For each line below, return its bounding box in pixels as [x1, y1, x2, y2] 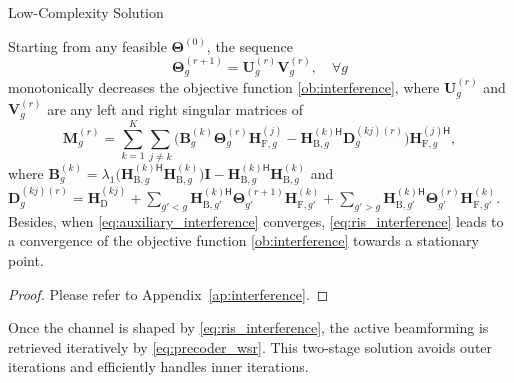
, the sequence [206, 35, 293, 56]
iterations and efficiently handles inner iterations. [8, 356, 309, 377]
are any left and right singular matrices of [47, 98, 303, 119]
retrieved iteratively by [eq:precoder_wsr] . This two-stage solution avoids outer [8, 336, 493, 357]
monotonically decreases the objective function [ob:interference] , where [8, 77, 440, 98]
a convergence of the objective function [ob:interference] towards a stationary [8, 230, 479, 251]
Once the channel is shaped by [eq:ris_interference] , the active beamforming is [8, 317, 489, 338]
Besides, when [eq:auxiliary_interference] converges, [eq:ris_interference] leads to [8, 210, 504, 231]
